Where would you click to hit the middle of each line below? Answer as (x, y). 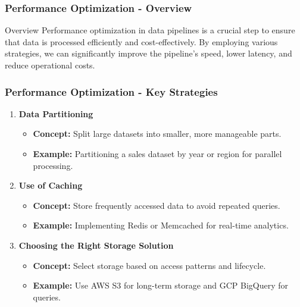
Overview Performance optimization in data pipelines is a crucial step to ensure (150, 30)
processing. (53, 165)
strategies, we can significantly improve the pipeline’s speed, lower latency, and (149, 53)
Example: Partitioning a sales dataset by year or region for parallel (157, 153)
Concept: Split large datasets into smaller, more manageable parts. (157, 134)
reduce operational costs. (50, 65)
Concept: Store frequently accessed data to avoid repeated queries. (157, 205)
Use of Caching (51, 185)
